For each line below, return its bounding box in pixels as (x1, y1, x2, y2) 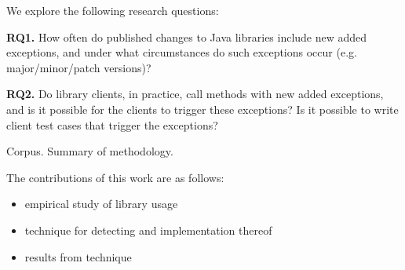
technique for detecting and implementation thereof (24, 221, 272, 238)
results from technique (24, 248, 132, 265)
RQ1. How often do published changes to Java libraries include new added (6, 28, 367, 45)
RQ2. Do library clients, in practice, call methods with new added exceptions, (6, 86, 384, 102)
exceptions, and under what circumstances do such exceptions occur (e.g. (6, 44, 357, 60)
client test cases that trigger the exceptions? (6, 116, 218, 133)
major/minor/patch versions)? (6, 59, 151, 75)
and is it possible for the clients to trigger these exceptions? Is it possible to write (6, 100, 399, 117)
